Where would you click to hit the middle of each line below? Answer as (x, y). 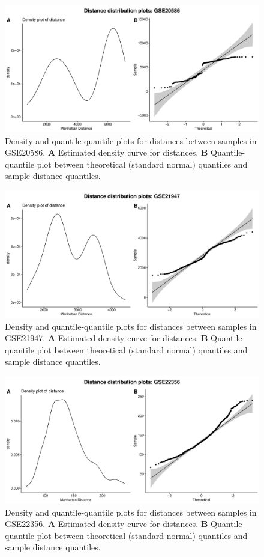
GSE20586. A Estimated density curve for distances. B (106, 152)
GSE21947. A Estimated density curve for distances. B (106, 338)
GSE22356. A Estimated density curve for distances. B (106, 524)
